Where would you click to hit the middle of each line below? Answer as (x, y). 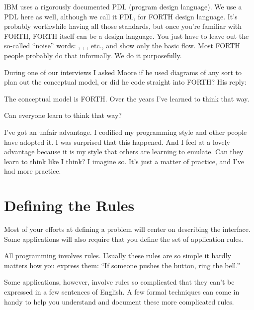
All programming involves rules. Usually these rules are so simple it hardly (118, 256)
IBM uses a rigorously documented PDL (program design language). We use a (123, 6)
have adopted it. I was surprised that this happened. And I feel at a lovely (117, 142)
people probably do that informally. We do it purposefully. (93, 55)
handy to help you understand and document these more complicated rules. (119, 301)
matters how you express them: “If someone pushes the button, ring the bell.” (122, 265)
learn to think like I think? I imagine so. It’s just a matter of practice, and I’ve (124, 161)
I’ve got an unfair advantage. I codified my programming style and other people (126, 132)
